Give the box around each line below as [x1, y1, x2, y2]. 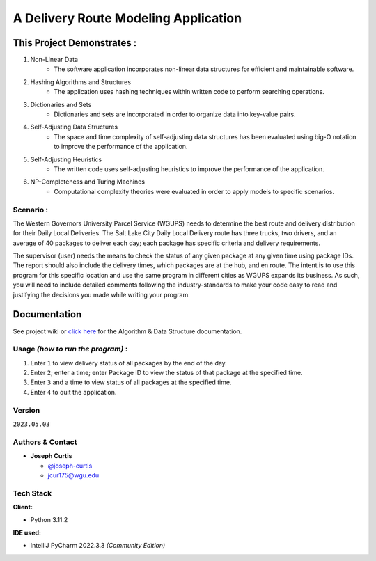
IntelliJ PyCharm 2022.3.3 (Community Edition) [30, 542, 166, 550]
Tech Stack [13, 488, 52, 498]
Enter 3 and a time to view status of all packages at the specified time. [30, 378, 232, 386]
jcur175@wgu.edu [47, 471, 100, 480]
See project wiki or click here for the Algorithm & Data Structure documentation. [13, 327, 242, 335]
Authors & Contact [13, 437, 77, 447]
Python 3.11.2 [30, 516, 68, 524]
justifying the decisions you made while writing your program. [13, 290, 191, 299]
